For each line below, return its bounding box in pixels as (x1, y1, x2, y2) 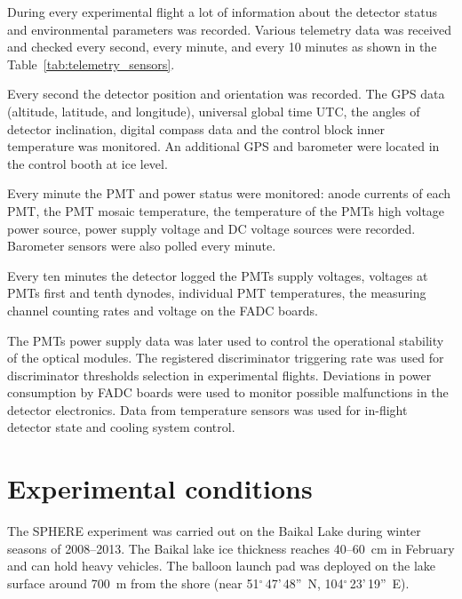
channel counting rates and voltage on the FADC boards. (7, 300, 318, 319)
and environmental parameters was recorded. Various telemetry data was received (7, 20, 451, 38)
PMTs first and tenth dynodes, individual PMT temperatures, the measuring (7, 284, 426, 302)
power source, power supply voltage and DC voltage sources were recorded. (7, 219, 416, 237)
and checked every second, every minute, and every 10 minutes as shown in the (7, 37, 437, 56)
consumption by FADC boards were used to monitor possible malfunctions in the (7, 383, 449, 402)
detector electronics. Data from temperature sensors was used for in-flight (7, 400, 408, 419)
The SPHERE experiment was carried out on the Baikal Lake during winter (7, 522, 421, 540)
